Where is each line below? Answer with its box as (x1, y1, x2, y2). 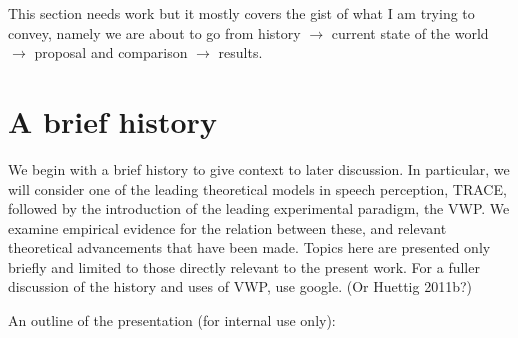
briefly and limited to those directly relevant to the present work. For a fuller (8, 256, 480, 277)
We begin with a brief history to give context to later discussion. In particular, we (8, 158, 510, 179)
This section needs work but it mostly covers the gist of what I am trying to (8, 3, 475, 23)
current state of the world (331, 22, 489, 43)
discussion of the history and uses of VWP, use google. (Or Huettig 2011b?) (8, 276, 472, 297)
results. (218, 42, 263, 63)
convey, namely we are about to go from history (8, 22, 301, 43)
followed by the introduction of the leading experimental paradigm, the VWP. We (8, 198, 510, 219)
